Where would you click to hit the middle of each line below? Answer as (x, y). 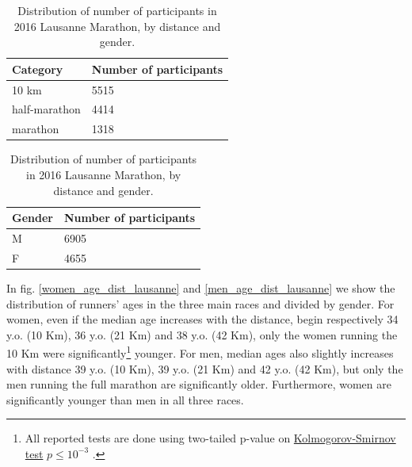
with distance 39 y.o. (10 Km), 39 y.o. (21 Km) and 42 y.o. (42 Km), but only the (205, 368)
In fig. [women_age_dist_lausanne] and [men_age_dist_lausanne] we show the (201, 287)
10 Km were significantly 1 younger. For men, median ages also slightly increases (200, 352)
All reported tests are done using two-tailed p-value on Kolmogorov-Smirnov (210, 438)
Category (38, 69)
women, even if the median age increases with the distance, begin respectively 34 (202, 319)
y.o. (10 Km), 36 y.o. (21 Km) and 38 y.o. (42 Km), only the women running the (202, 334)
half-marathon (46, 109)
